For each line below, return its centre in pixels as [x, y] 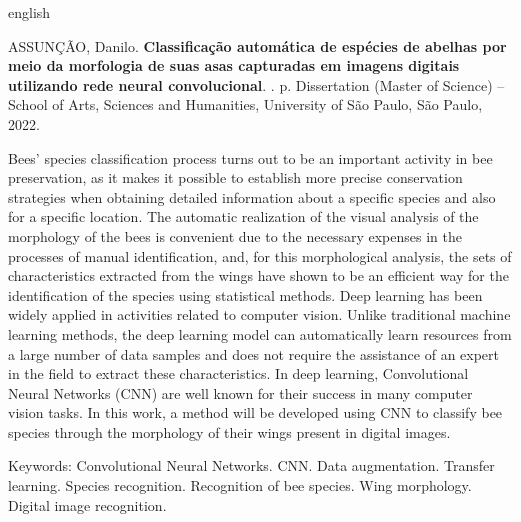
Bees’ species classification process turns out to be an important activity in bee [250, 157]
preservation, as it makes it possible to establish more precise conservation [235, 177]
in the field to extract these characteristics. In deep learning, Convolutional [238, 373]
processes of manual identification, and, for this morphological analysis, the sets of [260, 255]
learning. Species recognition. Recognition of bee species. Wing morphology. [240, 485]
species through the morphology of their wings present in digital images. [229, 431]
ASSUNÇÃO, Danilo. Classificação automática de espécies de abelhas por [257, 45]
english [29, 12]
